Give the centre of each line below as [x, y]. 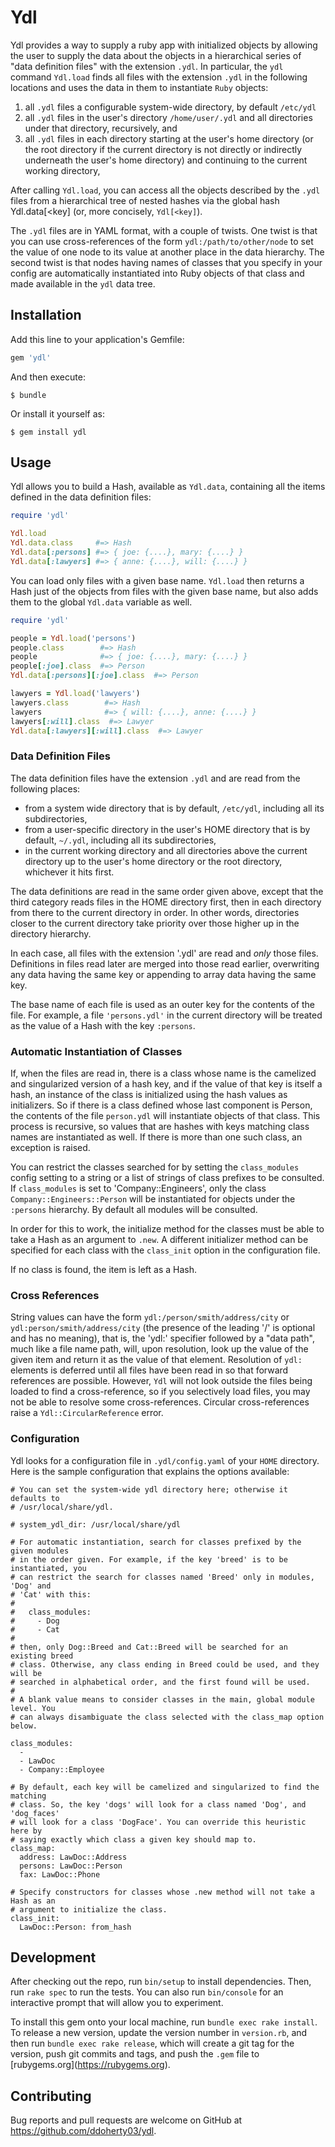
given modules [40, 1551]
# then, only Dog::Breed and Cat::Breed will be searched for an [149, 1647]
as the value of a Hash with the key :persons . [103, 1025]
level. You [33, 1708]
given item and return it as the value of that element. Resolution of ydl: [156, 1360]
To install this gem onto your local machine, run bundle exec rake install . [164, 2022]
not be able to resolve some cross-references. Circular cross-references [160, 1402]
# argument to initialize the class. [89, 1909]
